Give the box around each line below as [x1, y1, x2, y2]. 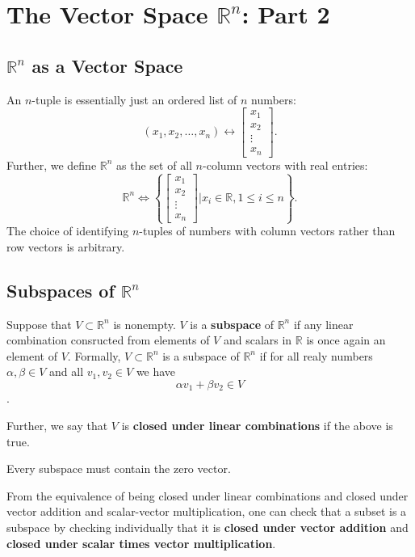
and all [49, 363, 84, 380]
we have [136, 363, 176, 380]
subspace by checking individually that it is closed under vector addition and [6, 519, 409, 536]
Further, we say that [6, 417, 108, 434]
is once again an [306, 331, 386, 348]
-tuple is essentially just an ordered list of [31, 91, 237, 108]
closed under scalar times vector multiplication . [6, 534, 276, 551]
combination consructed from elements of [6, 331, 210, 348]
